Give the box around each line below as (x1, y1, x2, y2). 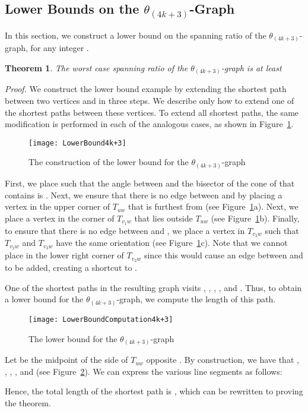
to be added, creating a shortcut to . (5, 261, 137, 274)
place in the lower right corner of (5, 249, 124, 261)
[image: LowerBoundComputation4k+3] (28, 315, 173, 324)
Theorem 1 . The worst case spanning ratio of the (5, 61, 188, 74)
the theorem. (5, 396, 51, 409)
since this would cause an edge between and (144, 249, 303, 261)
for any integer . (30, 42, 89, 54)
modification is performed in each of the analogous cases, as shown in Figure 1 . (5, 118, 294, 130)
